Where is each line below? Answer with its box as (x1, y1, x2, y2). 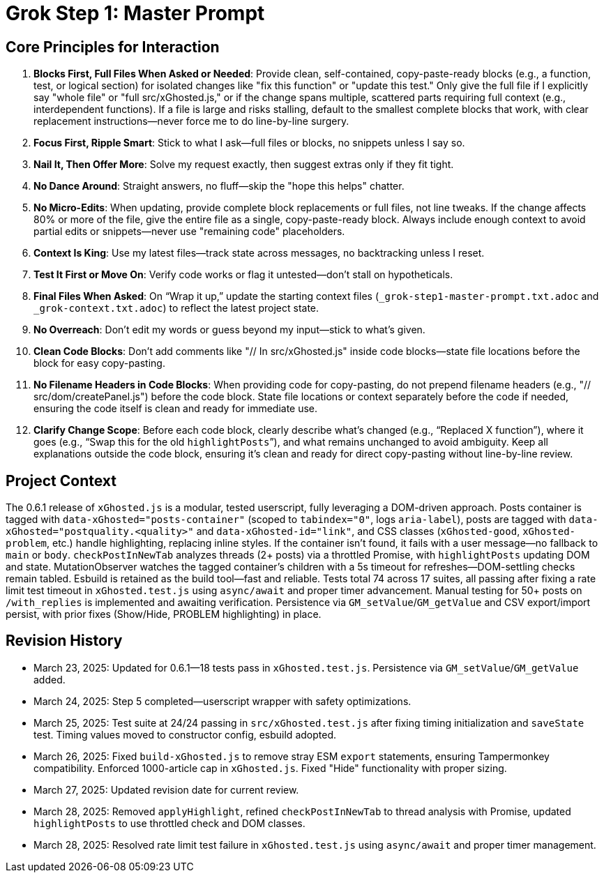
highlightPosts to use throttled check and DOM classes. (33, 817, 305, 829)
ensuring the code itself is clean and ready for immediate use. (33, 402, 318, 415)
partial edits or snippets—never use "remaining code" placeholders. (33, 225, 345, 238)
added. (33, 673, 66, 686)
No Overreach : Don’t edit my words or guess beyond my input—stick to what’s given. (33, 324, 425, 336)
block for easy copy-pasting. (33, 357, 165, 370)
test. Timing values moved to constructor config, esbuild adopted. (33, 728, 336, 741)
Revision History (6, 632, 123, 650)
